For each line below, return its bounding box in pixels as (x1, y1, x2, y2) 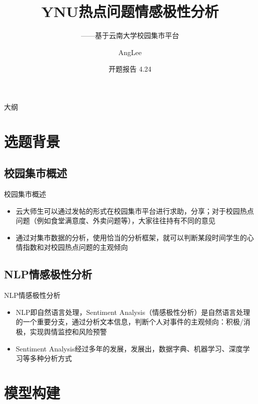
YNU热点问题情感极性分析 (41, 1, 219, 22)
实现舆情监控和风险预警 (29, 326, 107, 337)
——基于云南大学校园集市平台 (81, 30, 179, 41)
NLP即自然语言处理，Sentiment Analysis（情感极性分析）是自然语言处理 (15, 306, 250, 317)
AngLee (118, 47, 142, 57)
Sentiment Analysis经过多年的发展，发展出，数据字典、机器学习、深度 (15, 343, 243, 353)
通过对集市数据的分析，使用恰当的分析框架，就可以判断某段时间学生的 (15, 232, 247, 242)
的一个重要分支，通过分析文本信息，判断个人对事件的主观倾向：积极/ (15, 316, 243, 327)
